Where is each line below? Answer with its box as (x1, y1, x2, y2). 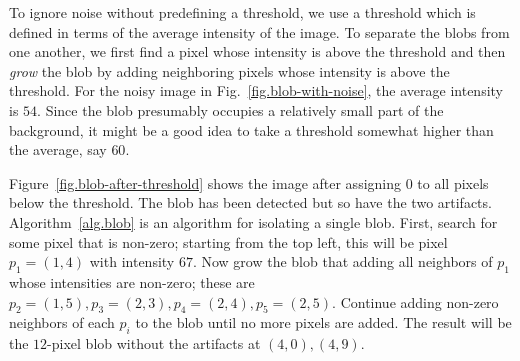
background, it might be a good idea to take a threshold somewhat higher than (9, 119, 494, 140)
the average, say (9, 139, 107, 160)
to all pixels (417, 172, 489, 193)
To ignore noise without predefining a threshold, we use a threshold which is (9, 2, 476, 22)
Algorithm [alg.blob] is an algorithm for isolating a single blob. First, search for (9, 211, 498, 232)
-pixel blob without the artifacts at (47, 333, 261, 354)
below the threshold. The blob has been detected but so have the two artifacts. (9, 192, 492, 213)
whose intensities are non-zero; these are (9, 271, 255, 292)
